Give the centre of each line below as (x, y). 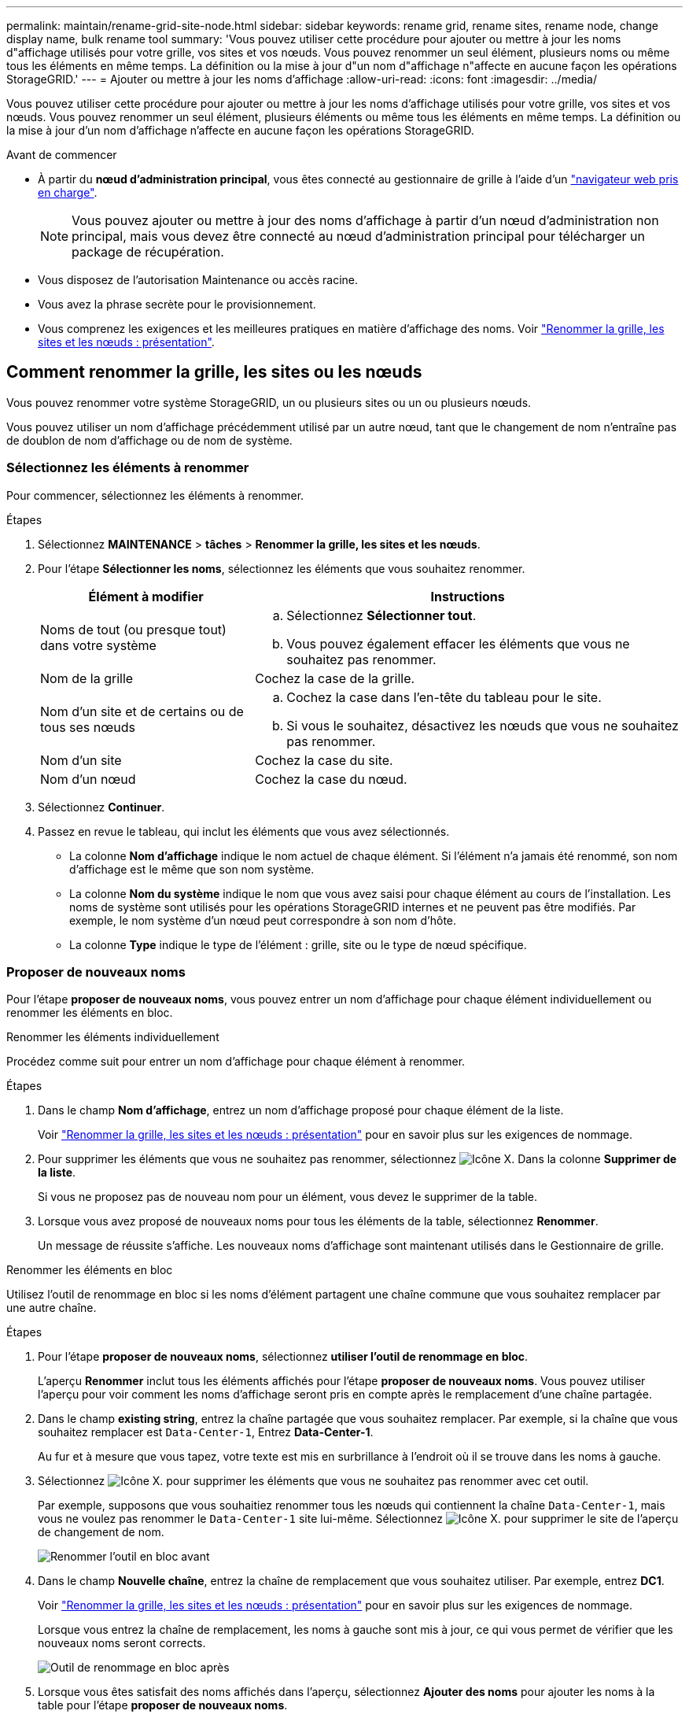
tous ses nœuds (88, 727)
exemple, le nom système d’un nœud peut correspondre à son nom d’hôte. (263, 920)
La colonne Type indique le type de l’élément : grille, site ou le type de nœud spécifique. (298, 944)
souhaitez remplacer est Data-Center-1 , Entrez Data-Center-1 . (206, 1432)
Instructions (468, 596)
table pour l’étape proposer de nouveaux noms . (163, 1705)
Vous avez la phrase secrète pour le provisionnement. (177, 304)
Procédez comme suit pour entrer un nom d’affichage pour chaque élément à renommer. (236, 1062)
